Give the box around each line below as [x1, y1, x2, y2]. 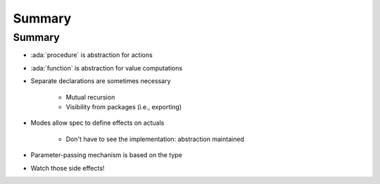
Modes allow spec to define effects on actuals [30, 118, 165, 127]
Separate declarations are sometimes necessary [30, 77, 171, 85]
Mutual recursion [65, 92, 115, 102]
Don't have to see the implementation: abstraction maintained [65, 135, 244, 143]
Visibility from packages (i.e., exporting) [65, 102, 182, 111]
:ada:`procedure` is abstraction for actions [30, 51, 153, 59]
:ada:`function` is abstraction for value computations [30, 63, 183, 72]
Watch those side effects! [30, 164, 105, 172]
